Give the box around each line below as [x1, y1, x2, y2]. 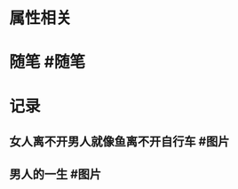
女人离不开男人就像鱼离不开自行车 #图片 [9, 134, 230, 149]
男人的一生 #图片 [9, 167, 102, 182]
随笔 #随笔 [9, 52, 86, 72]
